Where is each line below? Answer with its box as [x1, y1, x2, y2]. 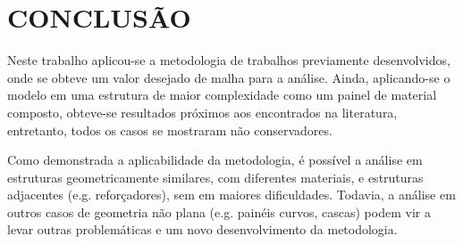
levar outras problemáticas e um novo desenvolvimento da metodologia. [7, 220, 398, 239]
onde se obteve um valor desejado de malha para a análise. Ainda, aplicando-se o [7, 68, 450, 86]
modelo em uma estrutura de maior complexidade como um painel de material [7, 85, 437, 104]
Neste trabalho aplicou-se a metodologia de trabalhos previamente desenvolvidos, [7, 51, 450, 69]
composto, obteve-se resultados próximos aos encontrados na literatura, [7, 102, 398, 121]
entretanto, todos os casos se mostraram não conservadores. [7, 120, 333, 139]
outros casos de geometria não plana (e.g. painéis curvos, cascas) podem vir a [7, 202, 431, 221]
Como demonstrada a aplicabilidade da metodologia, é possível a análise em [7, 150, 423, 169]
